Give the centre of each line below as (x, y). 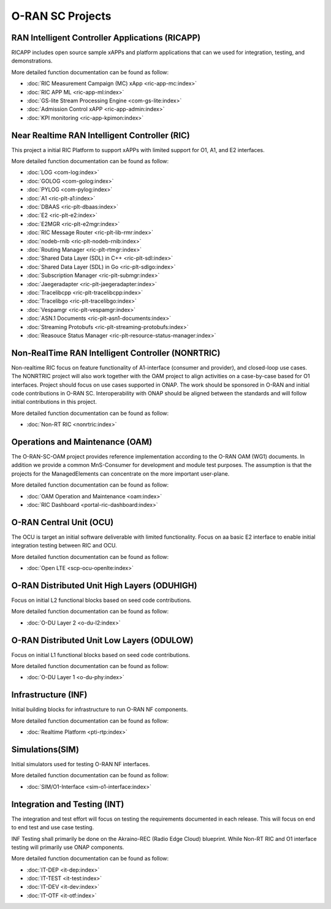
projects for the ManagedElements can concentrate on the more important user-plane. (120, 474)
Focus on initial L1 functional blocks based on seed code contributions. (101, 655)
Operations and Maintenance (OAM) (82, 442)
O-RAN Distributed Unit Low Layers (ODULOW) (102, 640)
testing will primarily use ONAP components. (68, 847)
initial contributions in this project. (54, 402)
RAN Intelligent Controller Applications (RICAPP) (106, 38)
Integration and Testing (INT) (68, 804)
